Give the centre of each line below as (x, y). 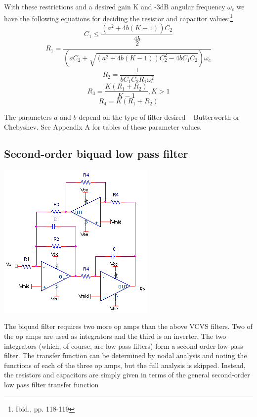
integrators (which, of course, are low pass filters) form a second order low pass (124, 346)
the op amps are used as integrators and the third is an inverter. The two (115, 336)
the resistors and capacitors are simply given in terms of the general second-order (127, 375)
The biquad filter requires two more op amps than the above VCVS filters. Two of (128, 326)
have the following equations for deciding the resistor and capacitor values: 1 (118, 17)
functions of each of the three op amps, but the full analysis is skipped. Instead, (125, 365)
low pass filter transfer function (51, 384)
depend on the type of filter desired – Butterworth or (159, 117)
